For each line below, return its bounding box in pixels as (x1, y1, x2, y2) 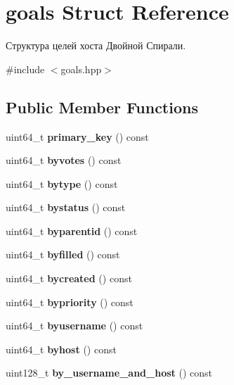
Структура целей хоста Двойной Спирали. (6, 38, 186, 53)
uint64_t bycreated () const (6, 271, 132, 286)
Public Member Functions (6, 96, 198, 118)
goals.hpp (60, 61, 102, 76)
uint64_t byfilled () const (6, 247, 120, 262)
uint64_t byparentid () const (6, 223, 138, 238)
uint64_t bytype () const (6, 176, 118, 191)
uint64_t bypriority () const (6, 294, 134, 309)
